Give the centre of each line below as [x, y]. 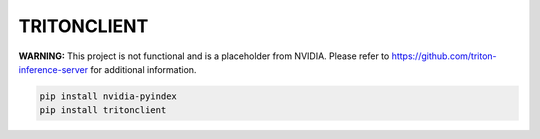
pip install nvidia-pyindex [108, 96]
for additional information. [143, 69]
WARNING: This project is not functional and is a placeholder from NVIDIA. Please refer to [204, 56]
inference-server [53, 69]
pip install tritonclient [103, 110]
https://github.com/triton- [444, 56]
